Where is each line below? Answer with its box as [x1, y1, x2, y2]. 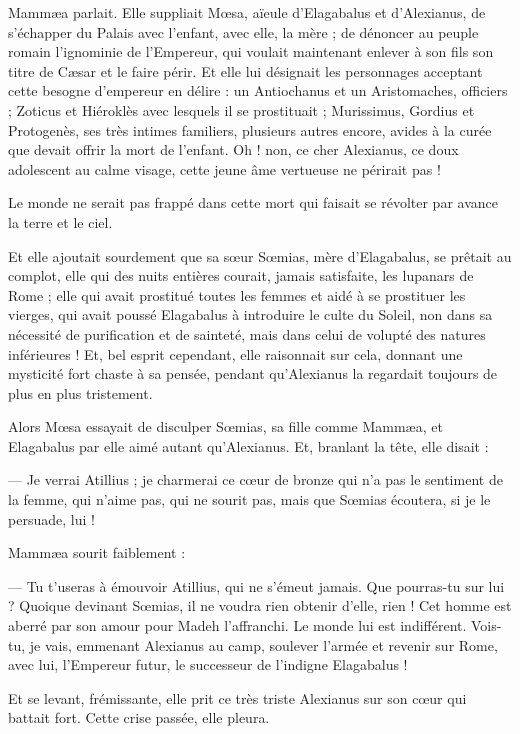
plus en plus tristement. [8, 382, 153, 403]
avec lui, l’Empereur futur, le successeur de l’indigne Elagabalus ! [8, 654, 408, 675]
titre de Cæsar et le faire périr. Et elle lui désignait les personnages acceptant [8, 60, 483, 81]
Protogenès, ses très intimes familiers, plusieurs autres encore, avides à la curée [8, 119, 492, 140]
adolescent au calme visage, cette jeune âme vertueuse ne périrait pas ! [8, 158, 441, 179]
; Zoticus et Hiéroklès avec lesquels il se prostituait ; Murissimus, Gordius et [8, 99, 475, 120]
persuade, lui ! [8, 508, 95, 529]
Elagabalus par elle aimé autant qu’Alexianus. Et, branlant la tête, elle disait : [8, 435, 489, 456]
